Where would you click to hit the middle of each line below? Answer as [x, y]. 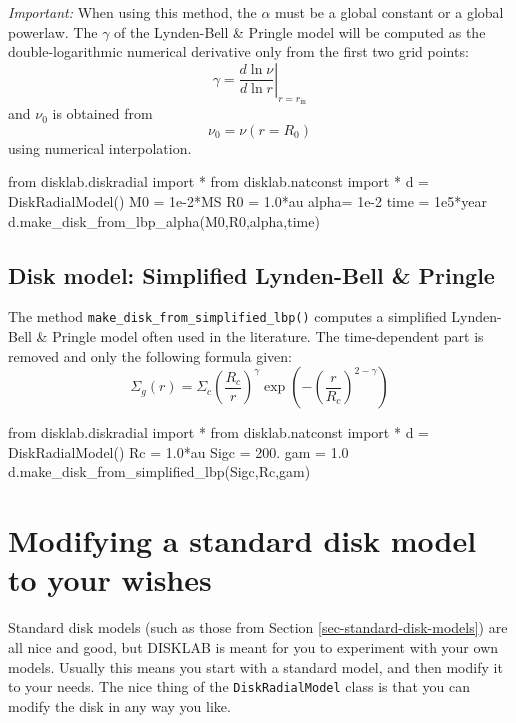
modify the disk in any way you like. [119, 705]
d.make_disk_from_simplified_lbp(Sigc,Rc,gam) [159, 471]
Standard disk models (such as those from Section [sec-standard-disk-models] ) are [258, 627]
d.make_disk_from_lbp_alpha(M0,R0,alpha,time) [164, 220]
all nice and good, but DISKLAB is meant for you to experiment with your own [253, 646]
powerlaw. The [53, 31]
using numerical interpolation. [100, 147]
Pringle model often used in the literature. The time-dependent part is [268, 336]
